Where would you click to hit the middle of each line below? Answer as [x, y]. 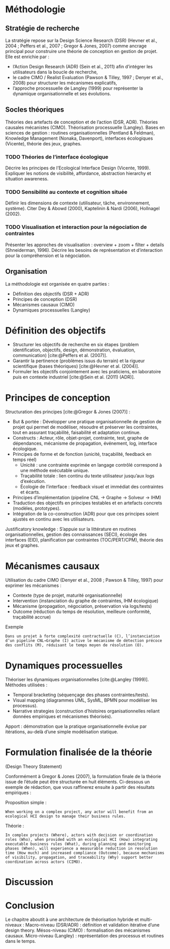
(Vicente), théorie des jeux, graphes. [44, 143]
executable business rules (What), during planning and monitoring [78, 844]
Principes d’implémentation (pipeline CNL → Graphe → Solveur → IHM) [87, 498]
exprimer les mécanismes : [33, 585]
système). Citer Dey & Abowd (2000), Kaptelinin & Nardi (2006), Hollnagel [82, 209]
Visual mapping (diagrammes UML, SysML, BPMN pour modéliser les [85, 700]
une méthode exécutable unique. [55, 471]
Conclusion [30, 905]
